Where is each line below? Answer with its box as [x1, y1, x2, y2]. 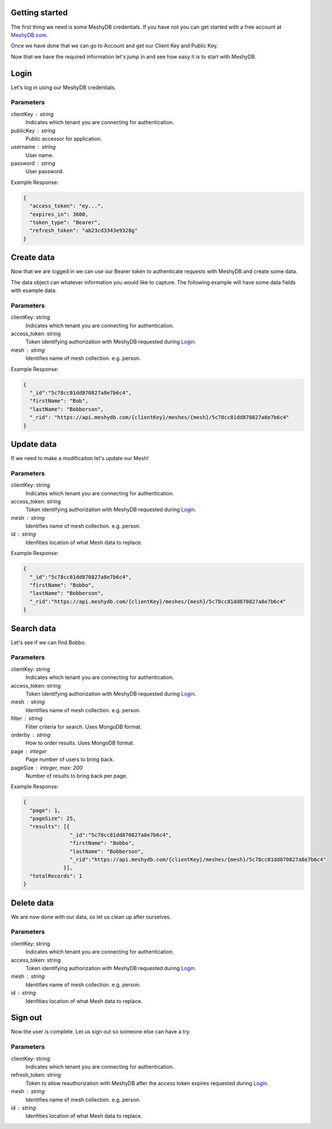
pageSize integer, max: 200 [11, 764, 83, 771]
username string [11, 144, 56, 151]
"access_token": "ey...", [29, 203, 104, 209]
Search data [11, 623, 56, 633]
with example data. [11, 287, 57, 294]
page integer [11, 747, 47, 754]
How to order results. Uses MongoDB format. [25, 739, 135, 747]
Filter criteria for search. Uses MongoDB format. [25, 723, 142, 730]
